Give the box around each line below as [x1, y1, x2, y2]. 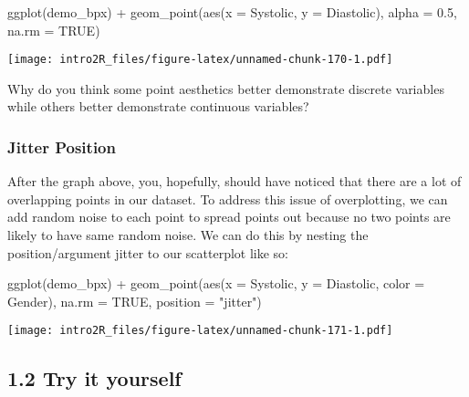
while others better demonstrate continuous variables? [7, 97, 309, 116]
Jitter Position [7, 135, 116, 158]
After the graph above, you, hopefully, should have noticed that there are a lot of [7, 172, 462, 191]
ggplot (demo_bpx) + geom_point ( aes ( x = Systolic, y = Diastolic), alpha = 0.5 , [7, 3, 457, 21]
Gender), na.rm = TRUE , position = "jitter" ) [7, 291, 262, 310]
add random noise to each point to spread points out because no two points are [7, 207, 451, 226]
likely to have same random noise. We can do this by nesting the [7, 225, 369, 245]
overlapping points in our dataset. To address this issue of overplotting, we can [7, 189, 448, 208]
